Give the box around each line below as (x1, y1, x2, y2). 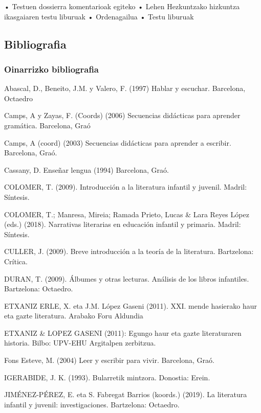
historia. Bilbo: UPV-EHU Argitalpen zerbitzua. (4, 337, 156, 348)
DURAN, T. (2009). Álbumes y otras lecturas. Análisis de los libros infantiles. (4, 273, 249, 284)
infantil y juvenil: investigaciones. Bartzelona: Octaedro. (4, 399, 180, 409)
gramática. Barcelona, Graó (4, 120, 91, 130)
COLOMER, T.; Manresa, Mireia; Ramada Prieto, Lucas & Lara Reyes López (4, 209, 249, 219)
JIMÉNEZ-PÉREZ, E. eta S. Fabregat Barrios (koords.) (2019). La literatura (4, 389, 247, 400)
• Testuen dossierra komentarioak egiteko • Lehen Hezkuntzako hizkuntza (4, 1, 240, 11)
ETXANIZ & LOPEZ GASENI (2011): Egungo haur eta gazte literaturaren (4, 327, 242, 338)
